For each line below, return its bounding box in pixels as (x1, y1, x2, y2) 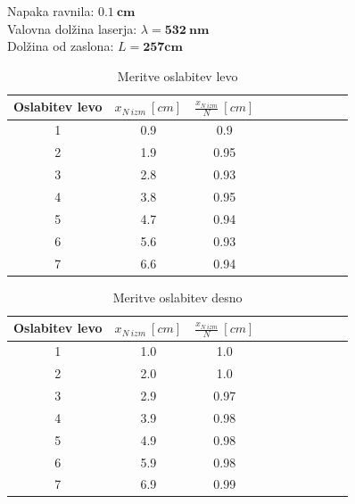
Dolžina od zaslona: (7, 37, 114, 55)
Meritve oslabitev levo (117, 66, 238, 85)
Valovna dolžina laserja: (7, 19, 137, 37)
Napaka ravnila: (7, 2, 95, 20)
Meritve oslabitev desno (112, 287, 243, 306)
